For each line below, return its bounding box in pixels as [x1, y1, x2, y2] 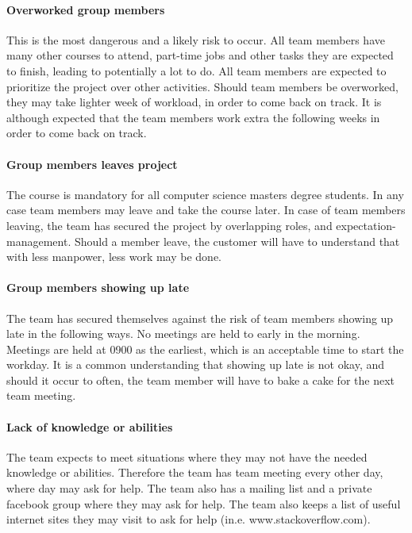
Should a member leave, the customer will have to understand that [74, 232, 400, 249]
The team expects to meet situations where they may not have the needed [6, 448, 368, 465]
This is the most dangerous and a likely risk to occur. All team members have [6, 31, 385, 48]
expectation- [336, 217, 396, 233]
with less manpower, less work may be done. [6, 248, 222, 265]
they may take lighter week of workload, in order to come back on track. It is [6, 94, 382, 110]
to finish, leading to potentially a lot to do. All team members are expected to [6, 62, 387, 79]
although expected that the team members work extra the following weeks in [6, 109, 380, 125]
